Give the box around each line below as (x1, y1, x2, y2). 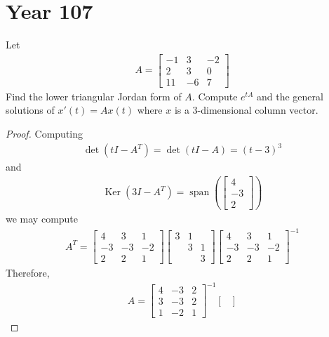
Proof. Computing (6, 126, 83, 141)
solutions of (6, 103, 55, 117)
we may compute (6, 211, 79, 225)
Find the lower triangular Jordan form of (6, 88, 182, 103)
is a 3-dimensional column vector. (174, 103, 318, 117)
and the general (256, 88, 323, 103)
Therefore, (6, 265, 50, 280)
